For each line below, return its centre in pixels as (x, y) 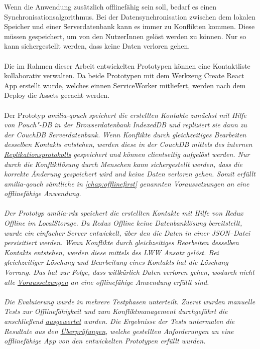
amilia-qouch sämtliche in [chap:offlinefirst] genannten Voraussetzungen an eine (127, 183)
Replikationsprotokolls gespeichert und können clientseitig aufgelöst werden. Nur (127, 154)
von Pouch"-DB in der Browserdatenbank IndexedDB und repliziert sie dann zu (126, 125)
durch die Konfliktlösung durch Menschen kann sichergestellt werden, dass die (123, 164)
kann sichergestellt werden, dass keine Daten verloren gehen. (97, 46)
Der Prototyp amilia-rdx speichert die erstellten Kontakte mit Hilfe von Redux (124, 213)
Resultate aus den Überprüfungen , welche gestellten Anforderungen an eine (119, 331)
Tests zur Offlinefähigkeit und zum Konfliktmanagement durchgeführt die (116, 311)
